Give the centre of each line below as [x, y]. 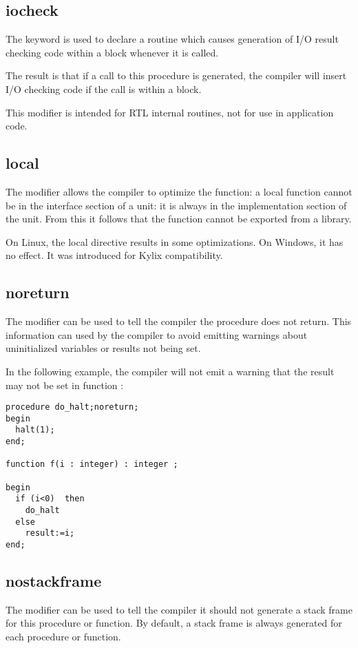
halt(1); [35, 430]
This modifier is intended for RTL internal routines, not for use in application [170, 112]
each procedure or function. [63, 637]
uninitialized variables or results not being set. [103, 348]
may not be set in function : [65, 385]
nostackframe [54, 581]
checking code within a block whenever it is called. [112, 52]
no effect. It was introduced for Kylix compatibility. [114, 255]
